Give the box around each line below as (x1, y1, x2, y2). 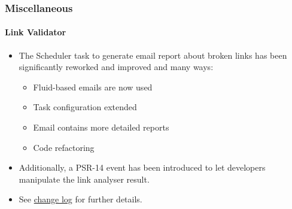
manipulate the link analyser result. (19, 172, 150, 185)
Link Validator (5, 26, 66, 38)
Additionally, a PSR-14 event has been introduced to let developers (19, 161, 266, 174)
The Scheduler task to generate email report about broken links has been (19, 49, 287, 61)
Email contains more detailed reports (33, 121, 169, 134)
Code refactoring (33, 141, 95, 153)
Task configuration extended (33, 101, 137, 113)
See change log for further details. (19, 193, 142, 205)
